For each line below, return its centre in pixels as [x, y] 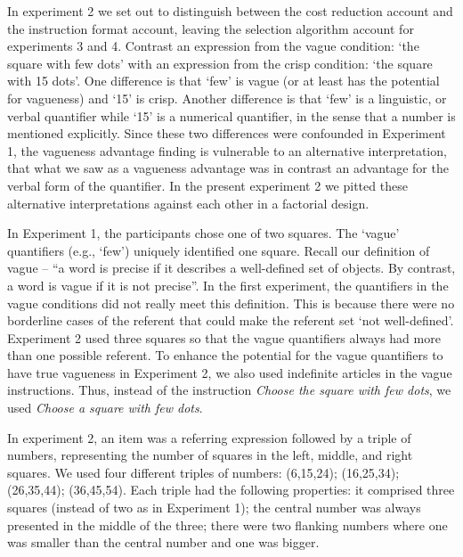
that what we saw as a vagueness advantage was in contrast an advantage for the [228, 168]
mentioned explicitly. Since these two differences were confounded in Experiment [227, 133]
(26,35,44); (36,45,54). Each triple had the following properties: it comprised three [231, 490]
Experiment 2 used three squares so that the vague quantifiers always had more [224, 337]
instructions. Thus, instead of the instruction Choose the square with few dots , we [229, 390]
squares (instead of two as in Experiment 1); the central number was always [214, 508]
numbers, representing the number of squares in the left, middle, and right [210, 455]
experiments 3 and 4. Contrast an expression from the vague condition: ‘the [213, 46]
